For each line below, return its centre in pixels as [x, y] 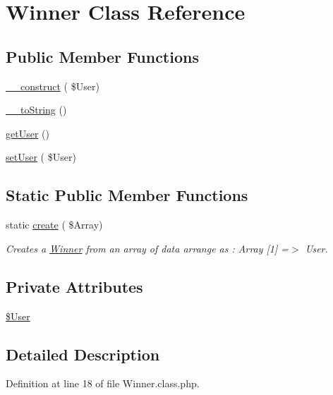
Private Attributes [74, 286]
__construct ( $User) [53, 86]
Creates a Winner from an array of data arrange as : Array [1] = [147, 248]
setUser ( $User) [41, 157]
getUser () [28, 133]
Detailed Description [83, 354]
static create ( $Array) [54, 225]
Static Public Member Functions [127, 195]
